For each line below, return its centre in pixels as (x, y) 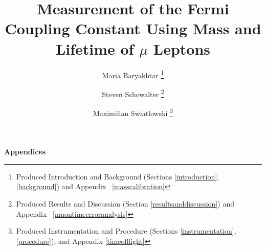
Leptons (182, 48)
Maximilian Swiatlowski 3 (133, 112)
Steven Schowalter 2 (133, 93)
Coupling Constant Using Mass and (133, 28)
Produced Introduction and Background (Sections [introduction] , (118, 176)
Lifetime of (95, 48)
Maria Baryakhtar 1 (133, 74)
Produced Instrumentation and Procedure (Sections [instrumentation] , (126, 231)
